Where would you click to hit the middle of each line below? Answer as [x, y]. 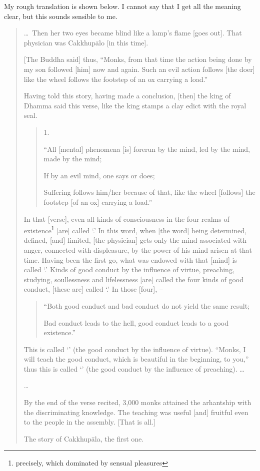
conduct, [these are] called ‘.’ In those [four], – [93, 289]
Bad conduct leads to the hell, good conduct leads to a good [136, 322]
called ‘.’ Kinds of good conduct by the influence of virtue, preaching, [129, 269]
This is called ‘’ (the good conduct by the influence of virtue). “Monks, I [135, 349]
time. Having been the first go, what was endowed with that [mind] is [130, 259]
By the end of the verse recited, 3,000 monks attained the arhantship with [137, 402]
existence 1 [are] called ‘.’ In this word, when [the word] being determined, [135, 230]
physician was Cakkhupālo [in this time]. [86, 42]
